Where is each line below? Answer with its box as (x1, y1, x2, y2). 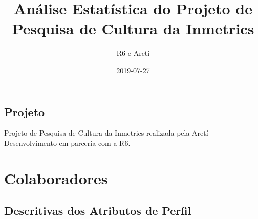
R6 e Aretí (116, 48, 150, 58)
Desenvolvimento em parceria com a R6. (4, 137, 131, 148)
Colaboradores (4, 167, 108, 188)
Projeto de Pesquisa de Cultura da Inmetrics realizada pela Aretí (4, 127, 208, 138)
